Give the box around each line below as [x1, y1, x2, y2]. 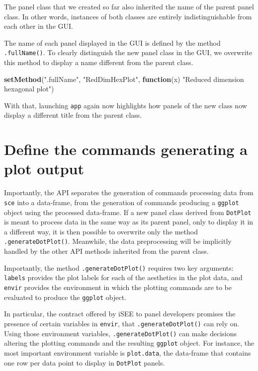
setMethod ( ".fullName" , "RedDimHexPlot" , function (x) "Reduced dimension [4, 74, 244, 84]
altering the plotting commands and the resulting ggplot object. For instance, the [4, 338, 255, 348]
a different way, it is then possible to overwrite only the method [4, 226, 198, 236]
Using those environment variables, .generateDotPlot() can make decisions [4, 328, 237, 338]
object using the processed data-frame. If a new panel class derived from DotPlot [4, 207, 252, 217]
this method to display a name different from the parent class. [4, 57, 193, 68]
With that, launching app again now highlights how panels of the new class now [4, 100, 247, 110]
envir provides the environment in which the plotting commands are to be [4, 282, 232, 293]
